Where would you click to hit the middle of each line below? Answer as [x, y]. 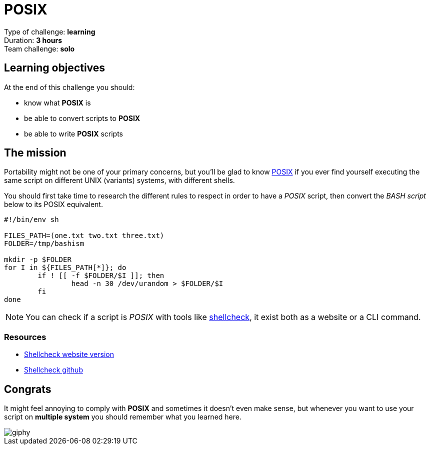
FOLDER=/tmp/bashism [44, 244]
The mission [35, 153]
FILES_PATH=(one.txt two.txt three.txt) [84, 236]
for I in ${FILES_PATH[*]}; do [65, 268]
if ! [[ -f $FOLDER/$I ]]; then [101, 276]
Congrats [28, 389]
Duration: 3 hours [33, 40]
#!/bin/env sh [31, 220]
